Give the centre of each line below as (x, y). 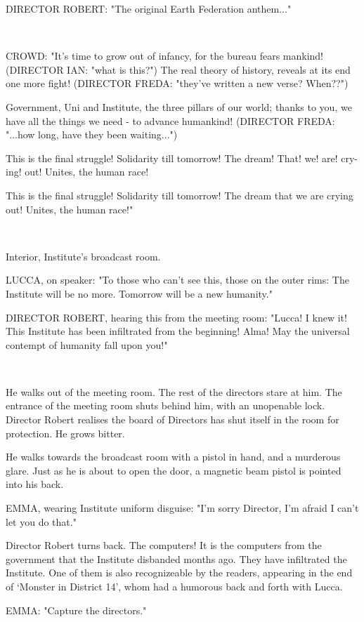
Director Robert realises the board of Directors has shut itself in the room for (173, 419)
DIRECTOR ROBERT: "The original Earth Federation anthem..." (149, 8)
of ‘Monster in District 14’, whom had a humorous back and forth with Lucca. (174, 586)
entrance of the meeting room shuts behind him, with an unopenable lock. (165, 405)
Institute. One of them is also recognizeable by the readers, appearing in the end (179, 573)
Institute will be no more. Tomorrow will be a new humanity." (139, 293)
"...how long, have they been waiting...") (92, 134)
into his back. (35, 484)
